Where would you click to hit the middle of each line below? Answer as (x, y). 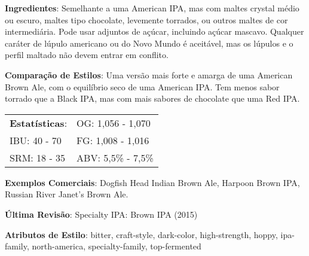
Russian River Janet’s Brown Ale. (67, 194)
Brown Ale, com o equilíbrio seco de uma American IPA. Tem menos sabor (142, 86)
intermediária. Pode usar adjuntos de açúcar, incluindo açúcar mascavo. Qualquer (154, 31)
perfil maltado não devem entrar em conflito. (87, 55)
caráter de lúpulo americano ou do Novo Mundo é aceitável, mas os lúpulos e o (149, 43)
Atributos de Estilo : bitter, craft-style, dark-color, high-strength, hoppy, (141, 234)
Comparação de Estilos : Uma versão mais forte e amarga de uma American (149, 74)
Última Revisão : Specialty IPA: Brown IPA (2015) (101, 214)
